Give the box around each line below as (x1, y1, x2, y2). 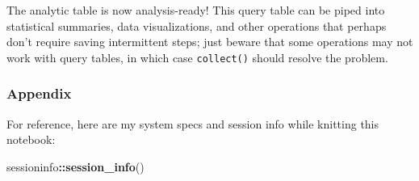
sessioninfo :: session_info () (6, 158, 145, 175)
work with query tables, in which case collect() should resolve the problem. (6, 48, 388, 65)
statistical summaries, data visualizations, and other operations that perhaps (6, 17, 387, 34)
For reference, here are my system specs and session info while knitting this (6, 115, 379, 132)
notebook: (6, 131, 56, 148)
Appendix (6, 83, 72, 103)
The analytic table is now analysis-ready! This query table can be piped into (6, 2, 385, 18)
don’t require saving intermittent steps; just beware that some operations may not (6, 33, 413, 50)
